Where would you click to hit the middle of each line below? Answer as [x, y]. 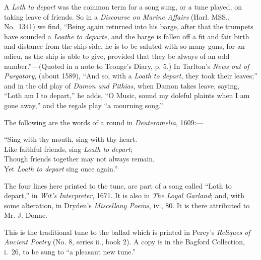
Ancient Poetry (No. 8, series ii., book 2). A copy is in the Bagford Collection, [124, 242]
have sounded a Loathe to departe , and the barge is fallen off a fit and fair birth [127, 36]
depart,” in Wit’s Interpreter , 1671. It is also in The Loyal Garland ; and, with [124, 195]
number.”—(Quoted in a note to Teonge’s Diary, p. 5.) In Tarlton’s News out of [127, 66]
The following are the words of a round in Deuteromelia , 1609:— [104, 122]
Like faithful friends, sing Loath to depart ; [68, 149]
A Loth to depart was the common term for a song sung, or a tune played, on [123, 7]
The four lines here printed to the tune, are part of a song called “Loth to [118, 185]
